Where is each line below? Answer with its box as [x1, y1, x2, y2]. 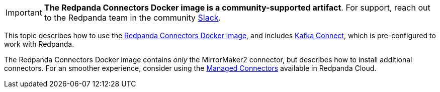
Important [6, 8, 42, 18]
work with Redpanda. [4, 40, 74, 48]
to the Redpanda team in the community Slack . [44, 13, 221, 23]
